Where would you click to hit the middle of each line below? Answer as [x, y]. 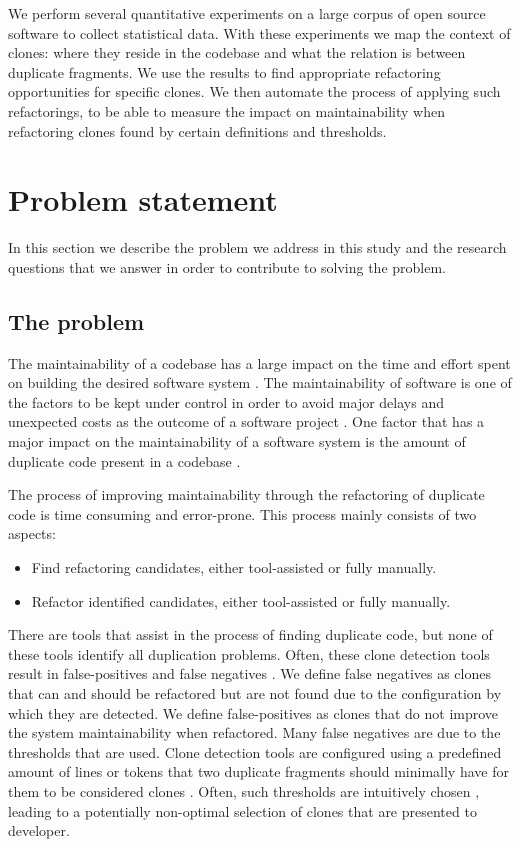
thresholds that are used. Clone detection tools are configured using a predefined [255, 751]
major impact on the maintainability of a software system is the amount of [237, 441]
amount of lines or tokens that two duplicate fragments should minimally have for [258, 771]
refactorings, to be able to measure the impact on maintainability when [226, 110]
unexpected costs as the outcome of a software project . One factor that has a [246, 421]
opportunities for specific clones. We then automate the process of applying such [254, 91]
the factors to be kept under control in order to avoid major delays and [226, 401]
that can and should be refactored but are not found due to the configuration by [255, 692]
